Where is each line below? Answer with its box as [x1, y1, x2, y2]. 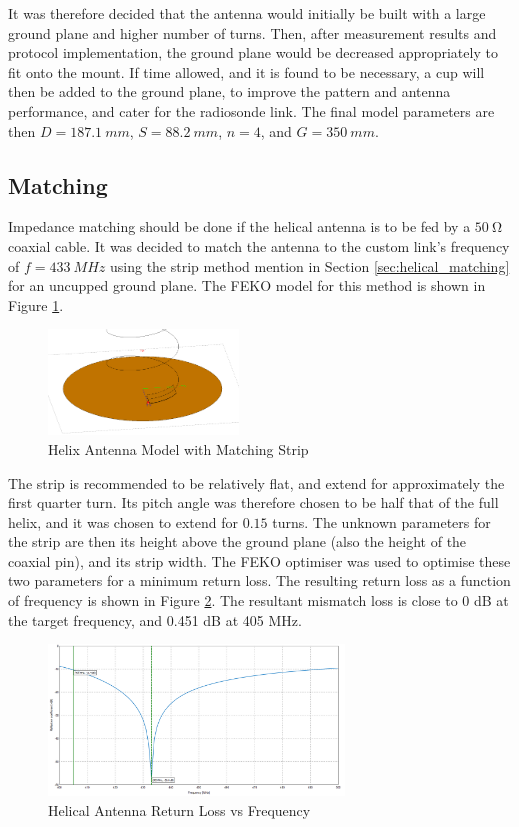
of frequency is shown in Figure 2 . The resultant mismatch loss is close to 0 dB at [8, 590, 509, 611]
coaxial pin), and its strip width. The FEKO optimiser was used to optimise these [8, 550, 511, 571]
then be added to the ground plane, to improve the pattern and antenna [8, 81, 451, 102]
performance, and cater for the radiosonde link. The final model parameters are [8, 100, 495, 121]
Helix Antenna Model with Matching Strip [48, 438, 309, 459]
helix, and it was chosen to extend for [8, 511, 239, 532]
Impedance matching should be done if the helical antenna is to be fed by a [8, 216, 471, 237]
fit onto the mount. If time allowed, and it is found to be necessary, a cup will [8, 61, 485, 82]
